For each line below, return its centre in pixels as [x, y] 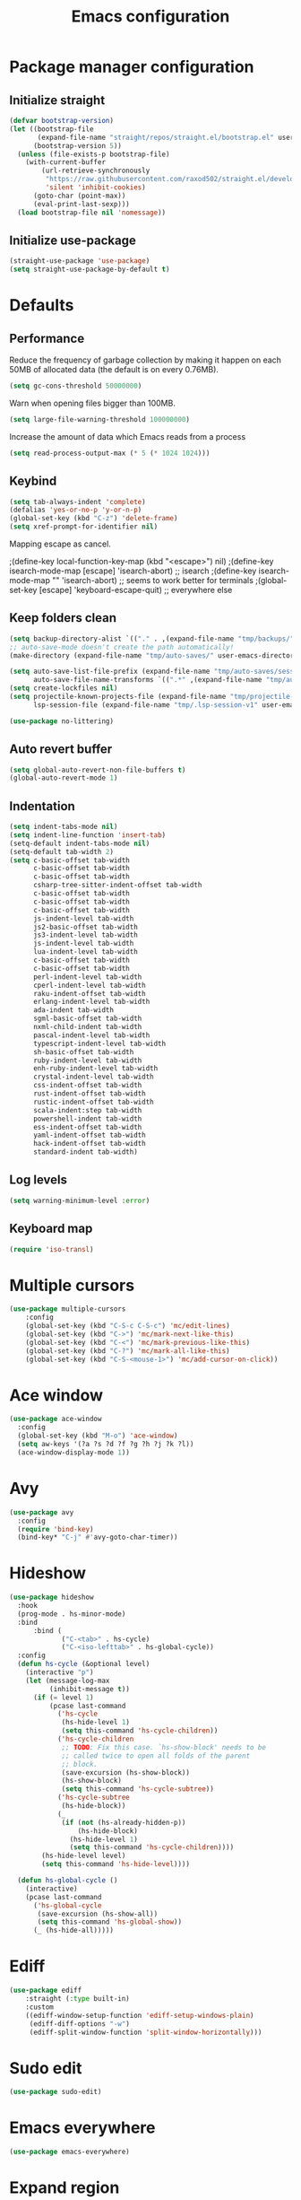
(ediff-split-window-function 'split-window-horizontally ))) [146, 2032]
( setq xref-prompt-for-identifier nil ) [84, 527]
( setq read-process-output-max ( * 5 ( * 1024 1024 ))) [110, 453]
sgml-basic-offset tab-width [87, 1019]
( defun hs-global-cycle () [68, 1881]
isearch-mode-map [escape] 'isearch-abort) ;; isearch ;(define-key [133, 571]
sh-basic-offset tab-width [83, 1052]
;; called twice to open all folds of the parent [156, 1756]
